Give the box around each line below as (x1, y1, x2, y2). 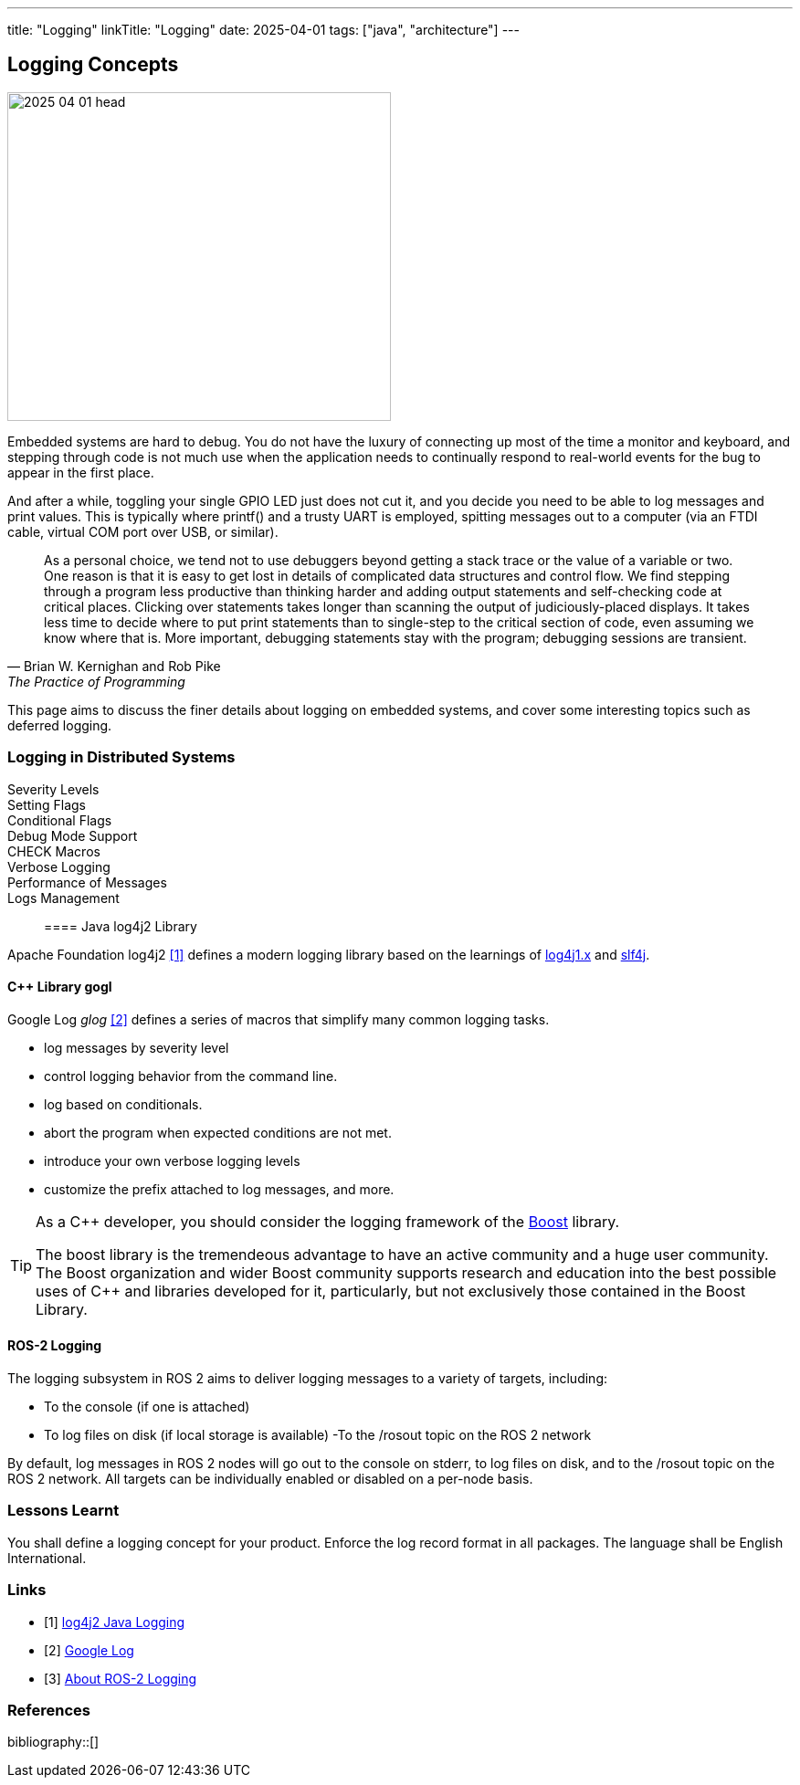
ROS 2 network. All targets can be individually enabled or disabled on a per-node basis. (7, 1471, 533, 1487)
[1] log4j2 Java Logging (44, 1613, 185, 1630)
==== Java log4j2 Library (44, 918, 197, 934)
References (7, 1700, 90, 1719)
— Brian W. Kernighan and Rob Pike (7, 657, 221, 674)
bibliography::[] (7, 1734, 100, 1750)
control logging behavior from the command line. (44, 1067, 338, 1084)
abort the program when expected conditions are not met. (44, 1124, 392, 1140)
